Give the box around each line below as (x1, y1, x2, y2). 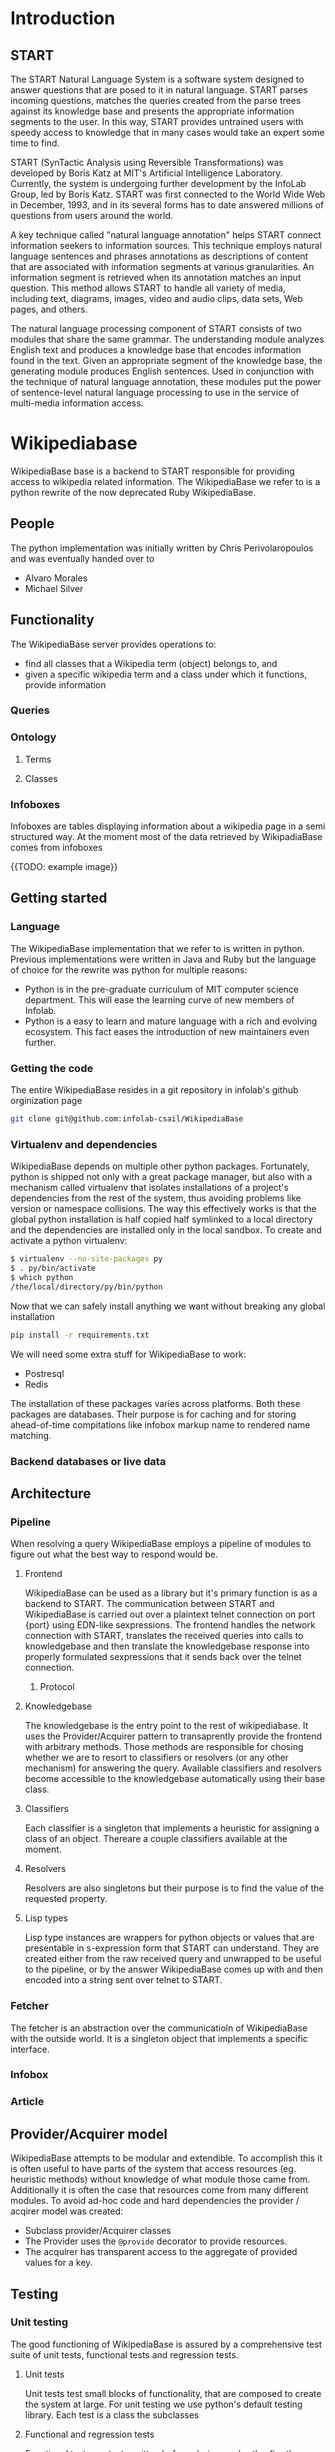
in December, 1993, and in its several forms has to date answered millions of (10, 199, 325, 211)
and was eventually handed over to (10, 552, 155, 564)
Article (10, 2095, 45, 2109)
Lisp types (24, 1912, 68, 1924)
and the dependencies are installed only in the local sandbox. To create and (10, 1224, 322, 1236)
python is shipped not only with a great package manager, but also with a (10, 1171, 313, 1183)
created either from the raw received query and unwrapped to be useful (24, 1953, 322, 1965)
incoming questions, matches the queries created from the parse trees (10, 95, 302, 106)
